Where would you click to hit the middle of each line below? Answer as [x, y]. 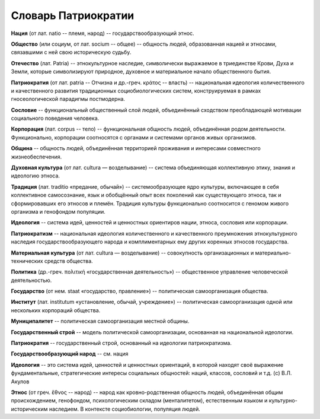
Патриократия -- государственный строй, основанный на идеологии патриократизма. [121, 343]
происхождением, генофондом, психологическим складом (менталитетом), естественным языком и [139, 401]
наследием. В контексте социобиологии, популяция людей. [125, 409]
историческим [29, 409]
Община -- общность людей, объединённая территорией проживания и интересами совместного [136, 148]
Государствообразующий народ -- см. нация [70, 354]
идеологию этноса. [36, 176]
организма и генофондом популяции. [58, 211]
